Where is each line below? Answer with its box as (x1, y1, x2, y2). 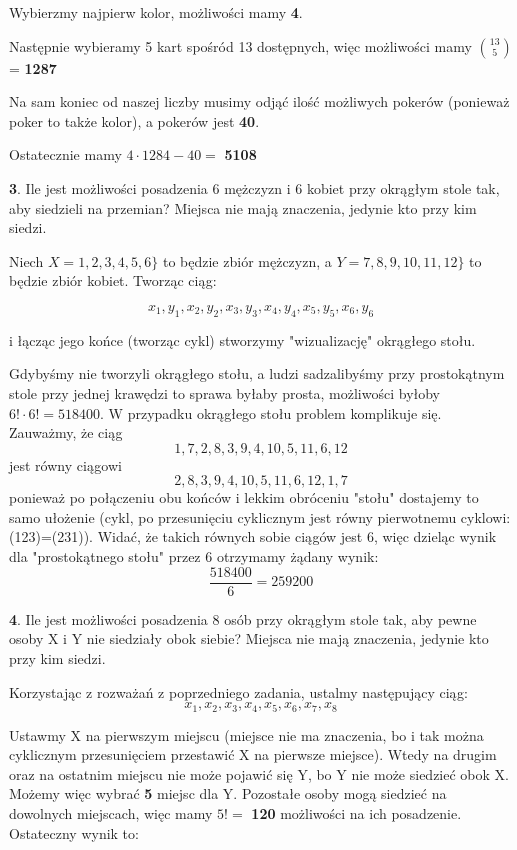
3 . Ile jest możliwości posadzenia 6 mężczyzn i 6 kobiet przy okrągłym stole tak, (9, 177, 500, 198)
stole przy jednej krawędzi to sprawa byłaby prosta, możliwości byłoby (9, 382, 441, 403)
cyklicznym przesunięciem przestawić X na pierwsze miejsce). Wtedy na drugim (9, 744, 497, 765)
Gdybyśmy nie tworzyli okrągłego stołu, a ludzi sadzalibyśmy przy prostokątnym (9, 363, 505, 384)
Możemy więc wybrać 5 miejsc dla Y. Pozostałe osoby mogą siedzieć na (9, 783, 447, 804)
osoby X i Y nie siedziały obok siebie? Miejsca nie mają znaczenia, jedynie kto (9, 628, 489, 649)
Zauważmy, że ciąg (9, 422, 123, 443)
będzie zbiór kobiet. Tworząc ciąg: (9, 270, 217, 291)
